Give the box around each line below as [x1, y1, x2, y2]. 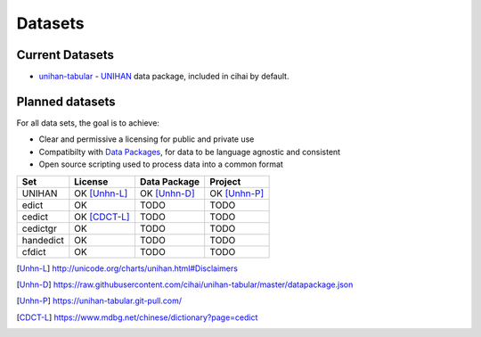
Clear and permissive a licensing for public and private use [38, 134, 255, 144]
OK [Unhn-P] [209, 187, 265, 200]
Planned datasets [16, 94, 116, 109]
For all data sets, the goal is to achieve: [16, 117, 160, 128]
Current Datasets [16, 47, 115, 62]
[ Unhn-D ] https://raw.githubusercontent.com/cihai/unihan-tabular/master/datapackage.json [16, 279, 354, 290]
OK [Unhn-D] [139, 187, 195, 200]
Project [209, 175, 241, 187]
